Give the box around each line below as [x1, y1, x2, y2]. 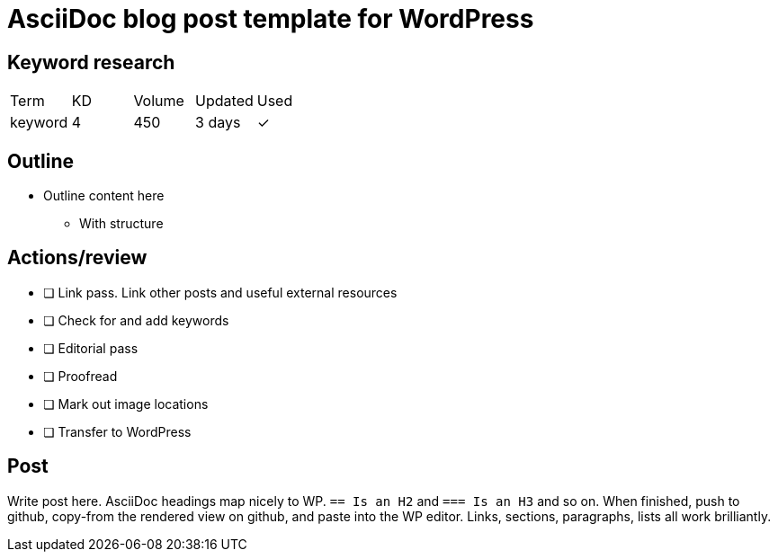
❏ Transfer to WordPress [43, 423, 192, 439]
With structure [79, 216, 164, 232]
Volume [133, 92, 184, 111]
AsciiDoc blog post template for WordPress [7, 4, 534, 34]
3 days [195, 113, 241, 132]
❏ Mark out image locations [43, 395, 209, 412]
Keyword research [7, 50, 175, 74]
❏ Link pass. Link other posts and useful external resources [43, 284, 398, 300]
